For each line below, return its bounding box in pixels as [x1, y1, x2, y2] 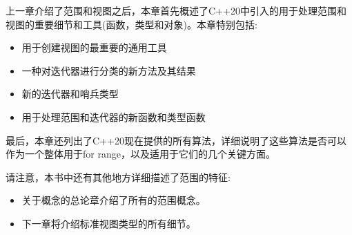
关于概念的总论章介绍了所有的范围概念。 [21, 193, 206, 207]
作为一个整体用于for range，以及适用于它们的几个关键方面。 [6, 147, 275, 161]
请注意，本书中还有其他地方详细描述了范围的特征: [6, 169, 231, 184]
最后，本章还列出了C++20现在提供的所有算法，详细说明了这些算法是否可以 [6, 133, 346, 147]
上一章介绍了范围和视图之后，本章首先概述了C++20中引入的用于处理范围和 [6, 3, 346, 17]
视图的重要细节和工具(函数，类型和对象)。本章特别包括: [6, 17, 257, 31]
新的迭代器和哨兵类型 [21, 86, 119, 101]
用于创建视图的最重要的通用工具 [21, 40, 167, 55]
